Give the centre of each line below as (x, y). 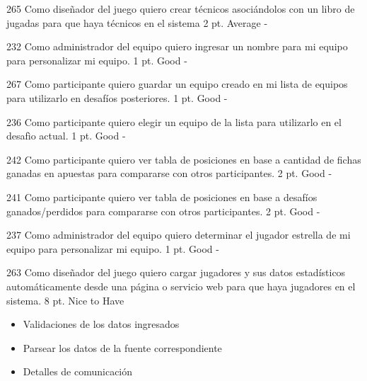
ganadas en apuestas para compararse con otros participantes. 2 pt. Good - (169, 173)
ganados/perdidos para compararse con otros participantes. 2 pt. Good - (163, 211)
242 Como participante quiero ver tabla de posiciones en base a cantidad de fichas (184, 159)
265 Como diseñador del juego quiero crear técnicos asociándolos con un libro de (181, 8)
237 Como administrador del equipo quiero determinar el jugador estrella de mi (179, 235)
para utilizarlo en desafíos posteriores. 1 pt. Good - (117, 97)
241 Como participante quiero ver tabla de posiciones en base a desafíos (162, 197)
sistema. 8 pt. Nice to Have (65, 300)
